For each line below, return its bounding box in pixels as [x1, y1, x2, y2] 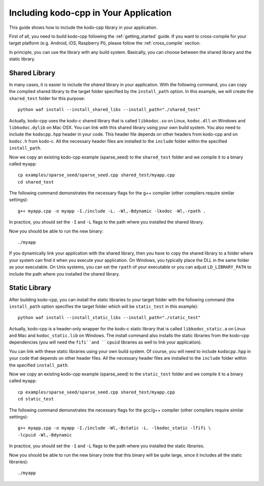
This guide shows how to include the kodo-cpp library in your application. [9, 24, 157, 30]
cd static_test [18, 396, 54, 402]
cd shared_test [18, 179, 54, 185]
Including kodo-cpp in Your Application [9, 7, 172, 18]
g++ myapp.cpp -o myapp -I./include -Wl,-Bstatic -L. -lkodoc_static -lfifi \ [18, 425, 211, 431]
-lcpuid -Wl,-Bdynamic [18, 432, 72, 438]
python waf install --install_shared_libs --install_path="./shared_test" [18, 107, 201, 113]
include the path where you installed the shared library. [9, 271, 120, 277]
